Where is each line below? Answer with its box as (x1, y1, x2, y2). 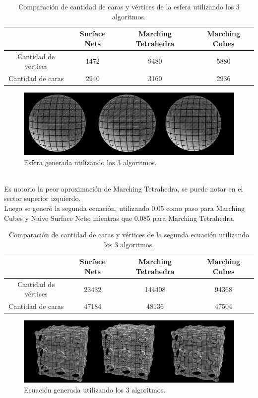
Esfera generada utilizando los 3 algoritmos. (24, 157, 157, 167)
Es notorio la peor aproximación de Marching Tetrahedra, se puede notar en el (4, 183, 243, 194)
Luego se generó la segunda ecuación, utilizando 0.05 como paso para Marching (4, 203, 245, 213)
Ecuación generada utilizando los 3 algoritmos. (24, 384, 166, 395)
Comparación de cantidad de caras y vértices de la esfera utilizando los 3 (18, 1, 240, 11)
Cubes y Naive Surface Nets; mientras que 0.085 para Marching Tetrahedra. (4, 212, 235, 223)
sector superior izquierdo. (4, 193, 81, 203)
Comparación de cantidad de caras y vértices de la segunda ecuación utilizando (8, 229, 250, 240)
